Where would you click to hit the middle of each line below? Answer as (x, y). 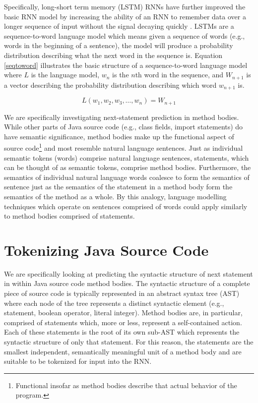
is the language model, (65, 75)
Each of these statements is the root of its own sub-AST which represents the (122, 332)
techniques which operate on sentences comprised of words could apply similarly (126, 206)
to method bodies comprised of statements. (69, 216)
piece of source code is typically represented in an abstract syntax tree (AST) (122, 293)
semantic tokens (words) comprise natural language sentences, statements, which (127, 157)
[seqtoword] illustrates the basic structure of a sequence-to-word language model (126, 65)
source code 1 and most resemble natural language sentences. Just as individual (124, 147)
